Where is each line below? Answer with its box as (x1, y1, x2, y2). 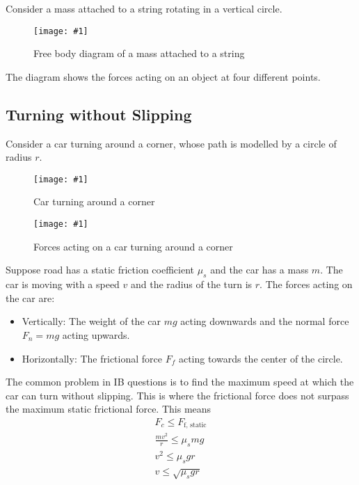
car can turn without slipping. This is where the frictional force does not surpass (6, 388, 349, 402)
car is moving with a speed (6, 277, 120, 292)
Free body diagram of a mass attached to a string (33, 46, 245, 61)
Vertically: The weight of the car (22, 314, 161, 328)
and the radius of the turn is (131, 277, 253, 292)
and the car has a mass (210, 262, 309, 277)
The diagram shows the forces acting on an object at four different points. (6, 69, 321, 84)
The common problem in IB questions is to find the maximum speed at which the (6, 374, 354, 389)
